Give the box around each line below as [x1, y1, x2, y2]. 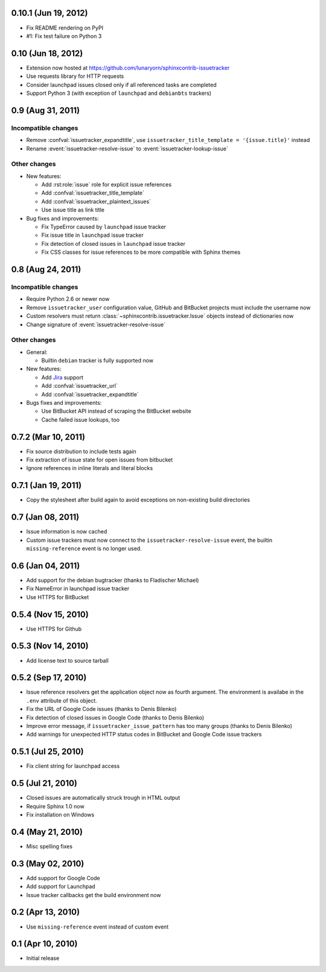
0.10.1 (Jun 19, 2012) [11, 8, 88, 18]
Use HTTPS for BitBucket [26, 593, 89, 600]
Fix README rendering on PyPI [26, 24, 104, 31]
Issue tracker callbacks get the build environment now [26, 891, 161, 898]
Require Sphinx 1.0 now [26, 802, 85, 809]
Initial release [26, 954, 60, 962]
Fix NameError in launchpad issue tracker [26, 585, 130, 592]
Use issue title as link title [41, 206, 105, 214]
